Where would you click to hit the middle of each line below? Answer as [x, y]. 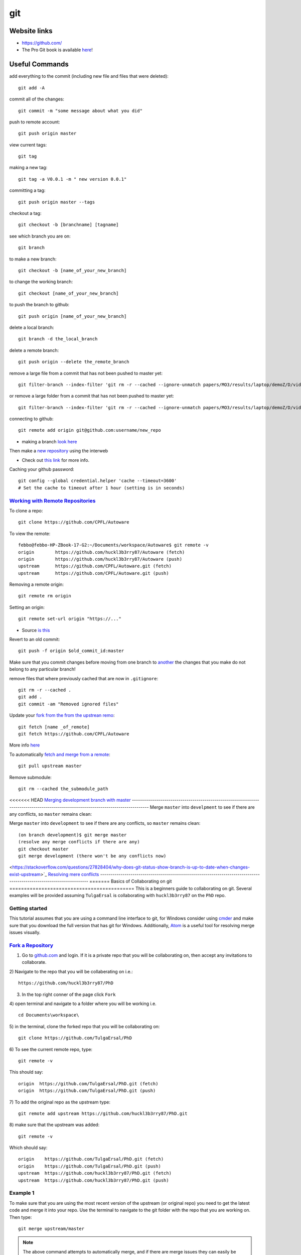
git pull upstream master [50, 766]
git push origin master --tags [57, 202]
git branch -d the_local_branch [58, 339]
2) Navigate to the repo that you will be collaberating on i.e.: [71, 971]
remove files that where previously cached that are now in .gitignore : [84, 678]
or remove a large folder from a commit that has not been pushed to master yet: [92, 396]
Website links [31, 31]
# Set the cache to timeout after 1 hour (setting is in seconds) [102, 488]
